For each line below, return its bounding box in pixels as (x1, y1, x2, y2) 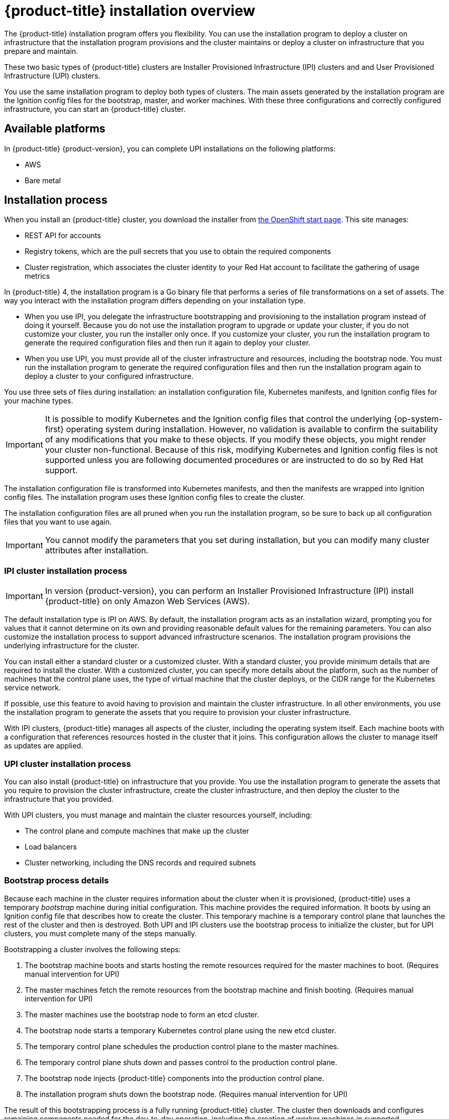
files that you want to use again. (4, 517, 112, 527)
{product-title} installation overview (4, 2, 256, 20)
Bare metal (25, 176, 61, 185)
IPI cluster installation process (4, 565, 127, 576)
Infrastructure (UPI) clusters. (4, 71, 101, 80)
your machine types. (4, 396, 73, 406)
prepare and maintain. (4, 46, 79, 55)
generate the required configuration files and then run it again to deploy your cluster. (25, 338, 310, 348)
